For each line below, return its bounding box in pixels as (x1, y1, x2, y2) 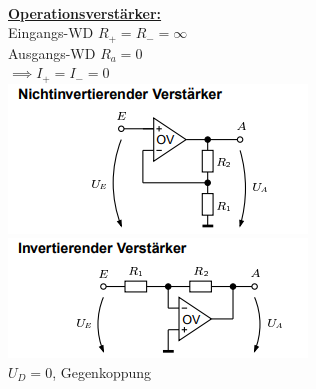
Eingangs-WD (8, 22, 94, 43)
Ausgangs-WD (8, 42, 96, 63)
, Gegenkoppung (52, 361, 152, 382)
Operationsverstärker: (8, 2, 162, 23)
